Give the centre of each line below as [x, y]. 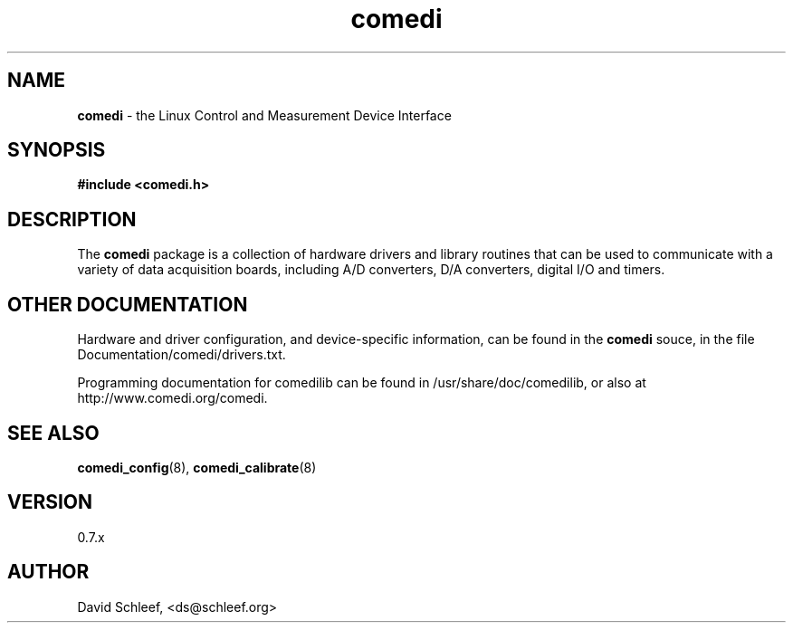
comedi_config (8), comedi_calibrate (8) [197, 467]
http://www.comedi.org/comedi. [172, 398]
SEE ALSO [53, 433]
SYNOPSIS [57, 150]
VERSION [50, 502]
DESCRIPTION [72, 219]
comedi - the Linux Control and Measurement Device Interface [264, 115]
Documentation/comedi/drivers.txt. [182, 355]
